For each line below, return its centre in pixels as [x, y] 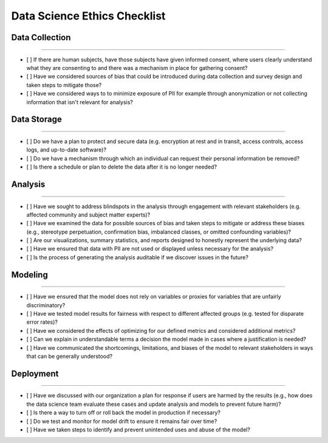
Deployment [35, 373]
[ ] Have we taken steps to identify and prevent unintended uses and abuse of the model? [138, 430]
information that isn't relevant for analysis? [80, 102]
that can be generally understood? [69, 356]
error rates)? [42, 322]
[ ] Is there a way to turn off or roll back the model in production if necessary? [124, 413]
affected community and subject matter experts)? [88, 215]
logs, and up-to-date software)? [66, 150]
